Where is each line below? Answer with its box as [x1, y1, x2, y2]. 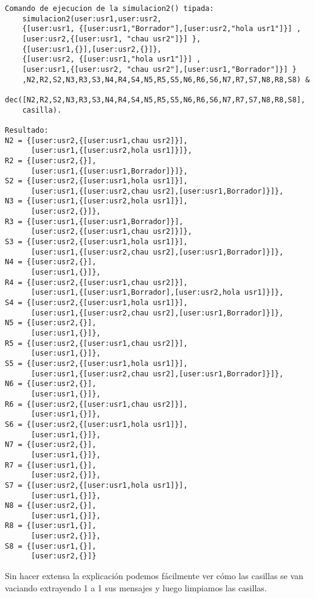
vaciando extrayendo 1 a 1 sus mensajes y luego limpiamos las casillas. [5, 581, 267, 594]
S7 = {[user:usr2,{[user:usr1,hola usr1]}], [5, 480, 188, 490]
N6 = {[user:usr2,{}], [5, 379, 97, 389]
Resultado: [5, 125, 49, 135]
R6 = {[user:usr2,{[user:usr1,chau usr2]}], [5, 399, 188, 409]
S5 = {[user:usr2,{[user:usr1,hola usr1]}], [5, 359, 188, 368]
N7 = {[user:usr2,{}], [5, 440, 97, 449]
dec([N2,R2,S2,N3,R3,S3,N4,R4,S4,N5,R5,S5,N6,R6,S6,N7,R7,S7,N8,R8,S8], [5, 95, 305, 104]
